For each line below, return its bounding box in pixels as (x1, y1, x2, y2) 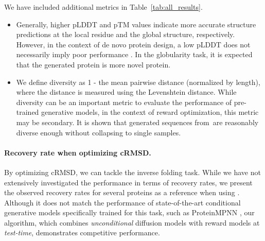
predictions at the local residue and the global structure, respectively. (16, 29, 235, 40)
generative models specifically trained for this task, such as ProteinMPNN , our (4, 207, 255, 218)
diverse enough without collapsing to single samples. (16, 127, 181, 137)
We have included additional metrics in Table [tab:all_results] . (4, 2, 203, 12)
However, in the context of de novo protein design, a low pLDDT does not (16, 39, 251, 49)
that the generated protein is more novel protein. (16, 59, 171, 70)
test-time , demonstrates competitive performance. (4, 227, 160, 238)
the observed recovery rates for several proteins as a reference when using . (4, 187, 240, 198)
